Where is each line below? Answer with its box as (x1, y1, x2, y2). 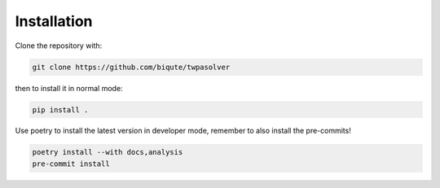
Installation (15, 12, 93, 30)
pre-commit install (32, 159, 110, 168)
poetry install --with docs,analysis (32, 147, 183, 157)
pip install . (32, 105, 89, 114)
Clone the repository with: (15, 41, 103, 50)
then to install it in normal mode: (15, 83, 123, 93)
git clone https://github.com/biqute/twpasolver (32, 62, 231, 72)
